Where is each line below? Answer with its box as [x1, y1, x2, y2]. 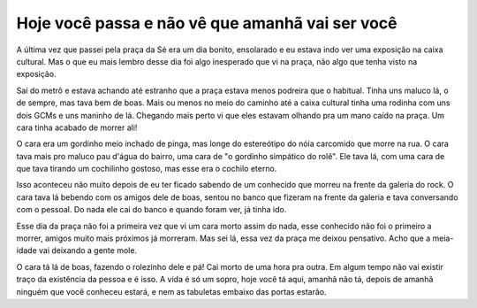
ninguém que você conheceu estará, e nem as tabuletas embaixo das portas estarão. [16, 286, 327, 296]
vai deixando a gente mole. [38, 245, 137, 256]
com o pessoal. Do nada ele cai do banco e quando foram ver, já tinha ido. [16, 204, 287, 215]
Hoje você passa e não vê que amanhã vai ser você [16, 13, 397, 33]
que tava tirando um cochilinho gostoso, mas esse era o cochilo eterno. [16, 164, 277, 174]
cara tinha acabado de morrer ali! [16, 122, 138, 133]
